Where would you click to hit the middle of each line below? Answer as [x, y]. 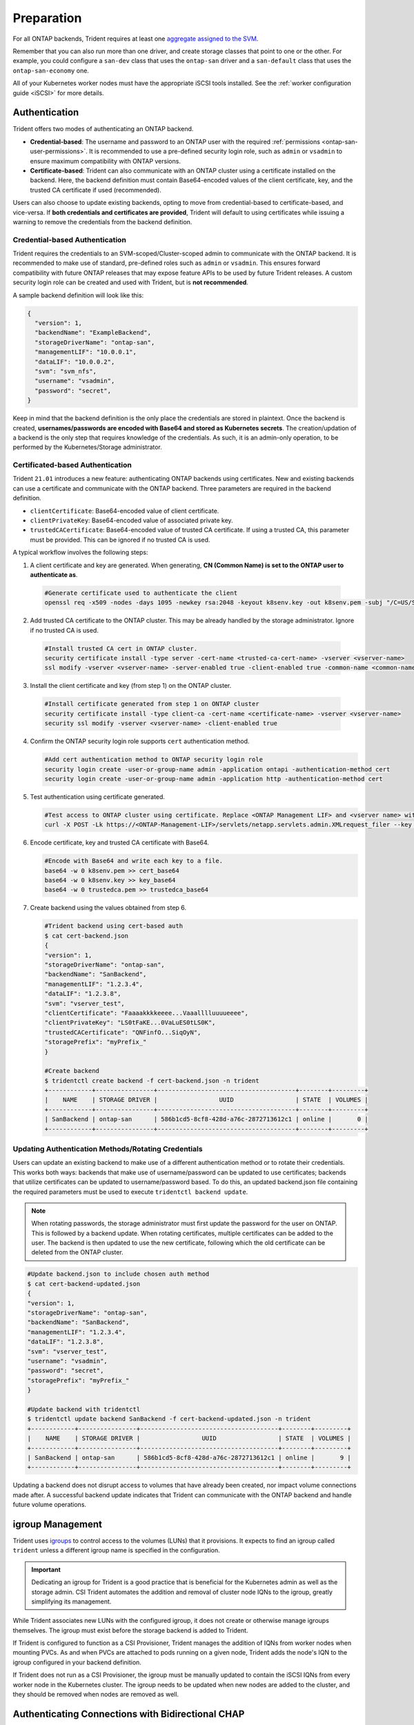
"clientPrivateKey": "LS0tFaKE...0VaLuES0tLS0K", [130, 1023]
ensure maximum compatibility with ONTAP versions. [105, 161]
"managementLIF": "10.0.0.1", [86, 352]
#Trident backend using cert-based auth [114, 926]
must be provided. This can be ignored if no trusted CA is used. [120, 540]
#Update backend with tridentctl [84, 1409]
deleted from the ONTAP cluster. [77, 1252]
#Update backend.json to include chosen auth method [118, 1274]
